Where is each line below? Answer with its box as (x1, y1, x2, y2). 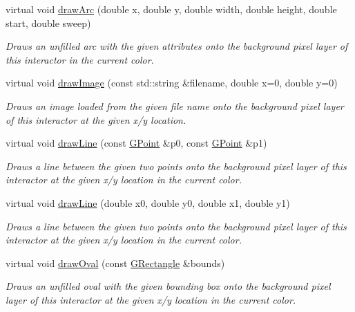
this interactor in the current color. (6, 52, 154, 66)
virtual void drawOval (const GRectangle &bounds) (6, 255, 225, 270)
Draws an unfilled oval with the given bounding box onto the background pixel (6, 279, 331, 293)
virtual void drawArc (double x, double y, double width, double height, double (6, 2, 337, 16)
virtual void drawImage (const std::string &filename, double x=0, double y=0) (6, 75, 338, 90)
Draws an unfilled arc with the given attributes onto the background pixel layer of (6, 39, 348, 53)
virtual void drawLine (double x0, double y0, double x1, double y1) (6, 195, 290, 210)
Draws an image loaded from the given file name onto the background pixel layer (6, 98, 344, 113)
